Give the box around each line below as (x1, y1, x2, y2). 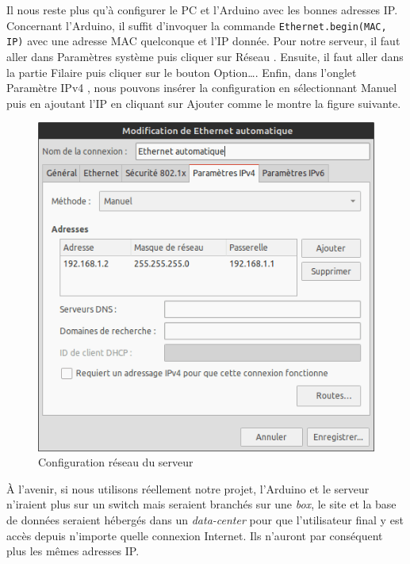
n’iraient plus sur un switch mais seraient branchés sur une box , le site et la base (6, 496, 397, 512)
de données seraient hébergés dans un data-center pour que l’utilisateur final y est (6, 511, 404, 528)
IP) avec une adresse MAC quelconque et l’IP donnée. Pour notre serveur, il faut (6, 33, 400, 49)
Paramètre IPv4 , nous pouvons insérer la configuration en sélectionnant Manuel (6, 79, 397, 96)
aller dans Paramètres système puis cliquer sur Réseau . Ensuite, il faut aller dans (6, 48, 404, 64)
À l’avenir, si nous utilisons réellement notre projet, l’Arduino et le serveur (6, 480, 370, 497)
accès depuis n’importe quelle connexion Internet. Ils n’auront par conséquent (6, 527, 383, 543)
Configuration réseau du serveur (38, 454, 194, 470)
